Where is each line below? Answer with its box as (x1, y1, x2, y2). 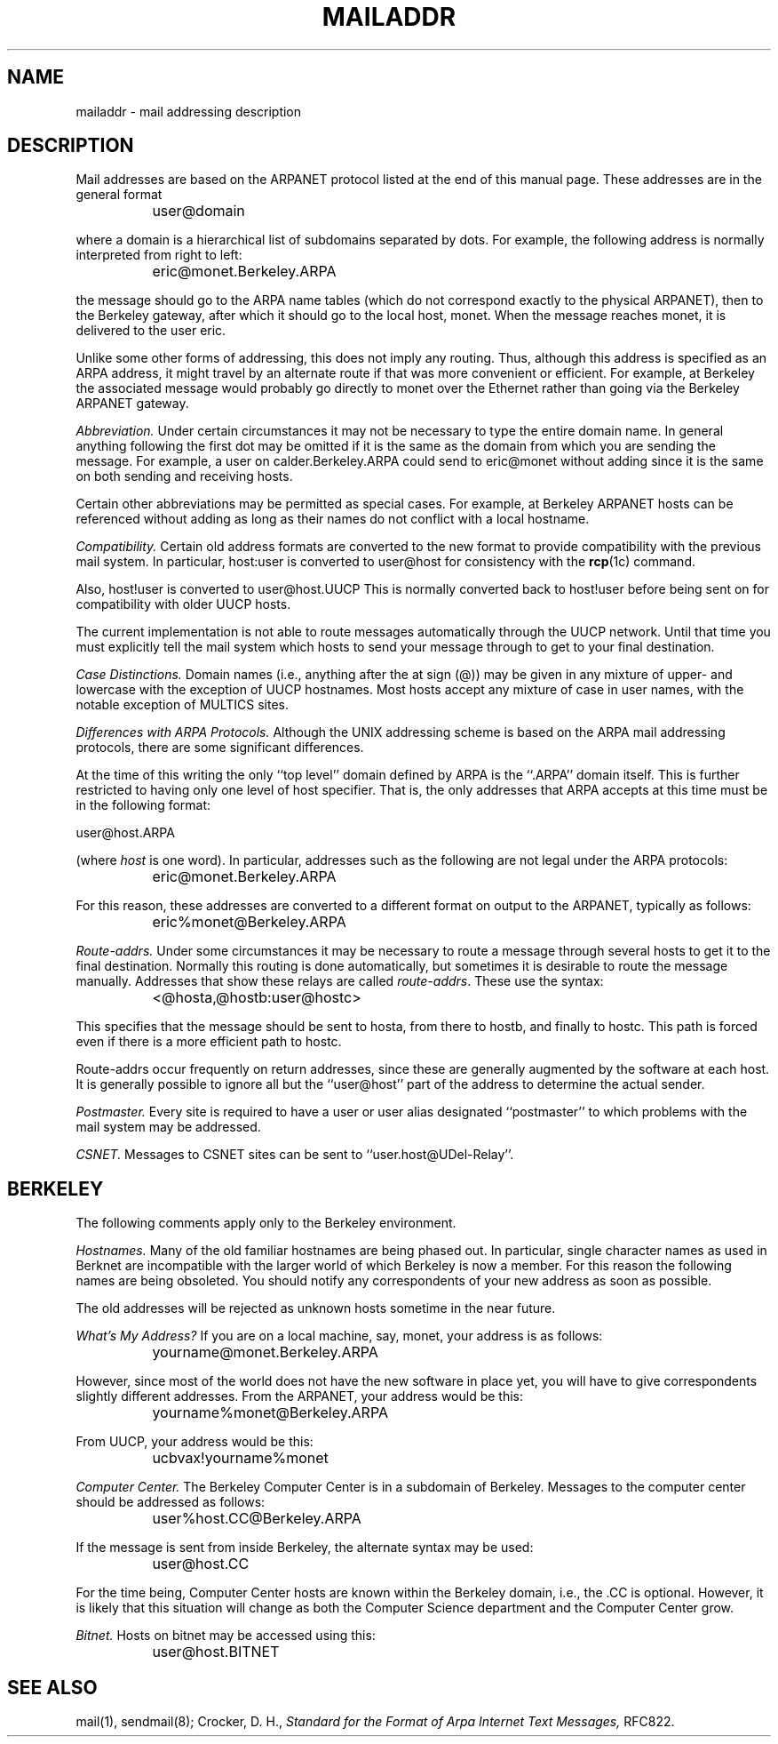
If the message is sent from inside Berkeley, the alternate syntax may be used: (75, 1540, 534, 1556)
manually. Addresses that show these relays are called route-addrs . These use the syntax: (75, 973, 604, 989)
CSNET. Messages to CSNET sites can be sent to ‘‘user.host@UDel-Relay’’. (75, 1147, 514, 1163)
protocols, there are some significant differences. (75, 740, 364, 756)
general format (75, 187, 163, 203)
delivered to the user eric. (75, 323, 226, 339)
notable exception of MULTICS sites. (75, 697, 290, 713)
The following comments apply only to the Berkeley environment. (75, 1215, 456, 1231)
